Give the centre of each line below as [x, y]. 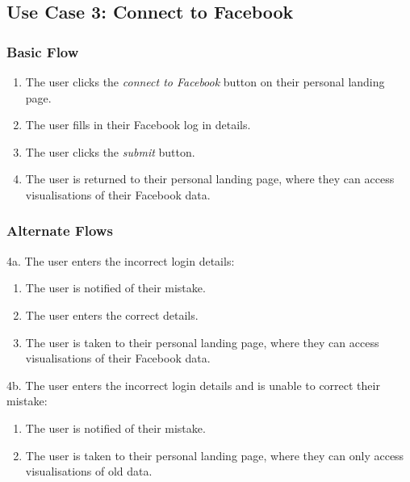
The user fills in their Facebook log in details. [138, 125]
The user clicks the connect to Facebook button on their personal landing [205, 82]
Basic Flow [43, 51]
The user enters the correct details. [112, 314]
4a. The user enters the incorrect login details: [121, 260]
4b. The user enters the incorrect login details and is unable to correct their [193, 385]
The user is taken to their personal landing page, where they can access [202, 342]
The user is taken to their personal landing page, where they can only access [215, 455]
